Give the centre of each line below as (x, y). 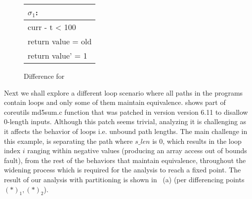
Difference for (44, 76)
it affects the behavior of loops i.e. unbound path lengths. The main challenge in (126, 131)
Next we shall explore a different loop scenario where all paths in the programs (124, 92)
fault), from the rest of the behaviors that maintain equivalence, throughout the (125, 160)
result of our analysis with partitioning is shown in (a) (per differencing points (124, 179)
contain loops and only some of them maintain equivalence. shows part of (115, 102)
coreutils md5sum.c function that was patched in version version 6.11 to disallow (126, 112)
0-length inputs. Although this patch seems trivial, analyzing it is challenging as (125, 121)
